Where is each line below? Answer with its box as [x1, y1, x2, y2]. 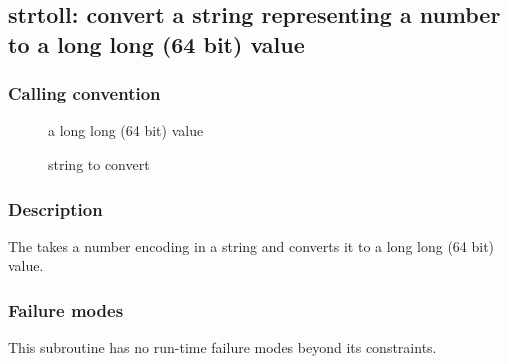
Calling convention [8, 81, 161, 106]
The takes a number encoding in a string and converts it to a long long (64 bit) [8, 235, 495, 256]
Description [8, 196, 103, 221]
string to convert [48, 153, 150, 174]
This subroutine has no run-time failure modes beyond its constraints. [8, 337, 437, 358]
